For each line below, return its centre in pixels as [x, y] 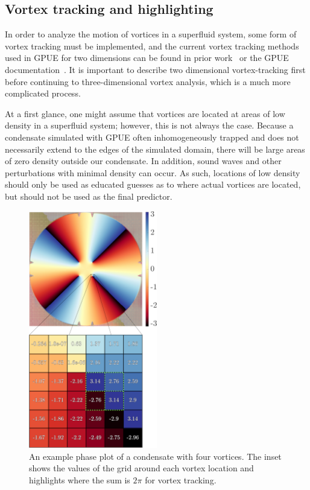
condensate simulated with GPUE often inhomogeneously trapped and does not [152, 137]
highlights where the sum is [80, 479]
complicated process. [43, 93]
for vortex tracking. [181, 479]
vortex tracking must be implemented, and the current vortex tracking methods [152, 46]
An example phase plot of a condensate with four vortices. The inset [155, 456]
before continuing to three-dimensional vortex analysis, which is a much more [148, 81]
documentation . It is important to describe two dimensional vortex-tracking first [155, 69]
